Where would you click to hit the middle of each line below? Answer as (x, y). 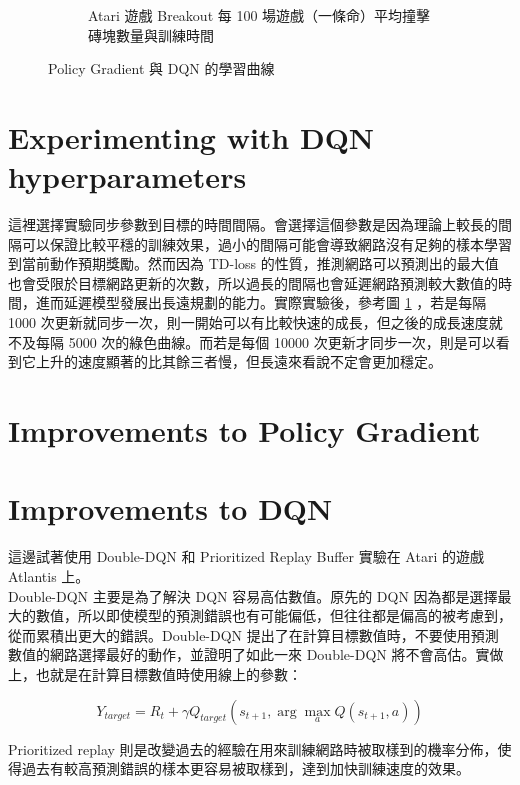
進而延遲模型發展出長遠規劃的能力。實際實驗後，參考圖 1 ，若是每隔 (261, 302)
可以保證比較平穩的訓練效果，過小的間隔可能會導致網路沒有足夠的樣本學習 (266, 243)
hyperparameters (127, 176)
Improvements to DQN (170, 508)
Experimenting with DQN (191, 136)
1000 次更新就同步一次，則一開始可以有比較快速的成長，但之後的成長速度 (248, 322)
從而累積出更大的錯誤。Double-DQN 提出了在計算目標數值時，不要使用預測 (253, 634)
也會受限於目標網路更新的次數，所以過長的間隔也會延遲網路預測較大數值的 (253, 282)
